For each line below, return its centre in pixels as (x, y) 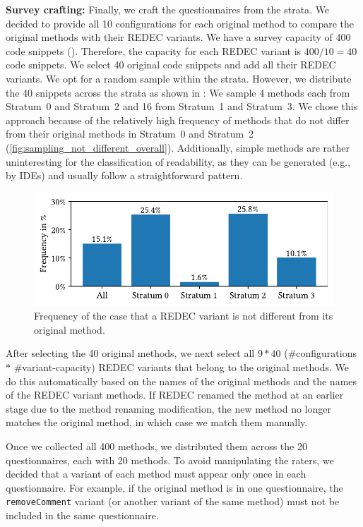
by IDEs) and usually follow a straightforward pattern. (124, 175)
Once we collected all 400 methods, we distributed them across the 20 (156, 446)
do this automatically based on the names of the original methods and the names (181, 381)
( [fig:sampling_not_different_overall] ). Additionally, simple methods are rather (178, 147)
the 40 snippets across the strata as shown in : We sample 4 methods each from (178, 92)
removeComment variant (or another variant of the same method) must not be (173, 501)
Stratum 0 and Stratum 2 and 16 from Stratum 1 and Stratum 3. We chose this (182, 106)
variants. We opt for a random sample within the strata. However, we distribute (179, 78)
